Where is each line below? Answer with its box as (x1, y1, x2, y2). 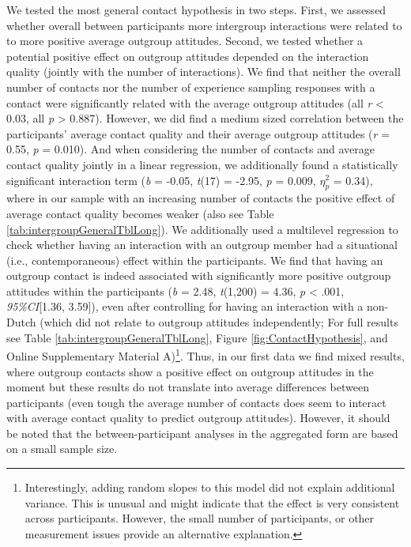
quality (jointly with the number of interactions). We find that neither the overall (6, 63, 401, 80)
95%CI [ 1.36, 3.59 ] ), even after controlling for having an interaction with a (6, 298, 364, 315)
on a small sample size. (6, 440, 118, 457)
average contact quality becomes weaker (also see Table (6, 205, 274, 221)
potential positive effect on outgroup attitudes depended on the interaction (6, 47, 369, 64)
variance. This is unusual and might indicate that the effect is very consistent (25, 494, 400, 511)
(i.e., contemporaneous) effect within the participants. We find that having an (6, 251, 383, 268)
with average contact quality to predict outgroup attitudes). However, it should (6, 409, 390, 426)
